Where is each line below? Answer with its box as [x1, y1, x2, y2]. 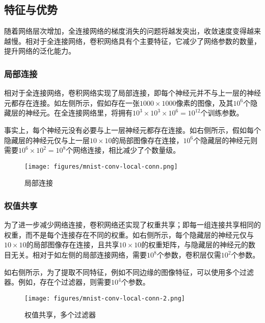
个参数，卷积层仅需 [156, 249, 221, 260]
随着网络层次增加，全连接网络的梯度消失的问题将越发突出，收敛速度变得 [4, 26, 247, 36]
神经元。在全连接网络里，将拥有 [25, 107, 132, 118]
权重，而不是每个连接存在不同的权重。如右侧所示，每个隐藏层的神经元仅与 [4, 229, 254, 240]
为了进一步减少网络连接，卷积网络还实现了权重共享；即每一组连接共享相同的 [4, 219, 261, 230]
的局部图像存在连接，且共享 [26, 239, 119, 250]
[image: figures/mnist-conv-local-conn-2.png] [24, 294, 185, 302]
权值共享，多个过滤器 [24, 309, 96, 320]
